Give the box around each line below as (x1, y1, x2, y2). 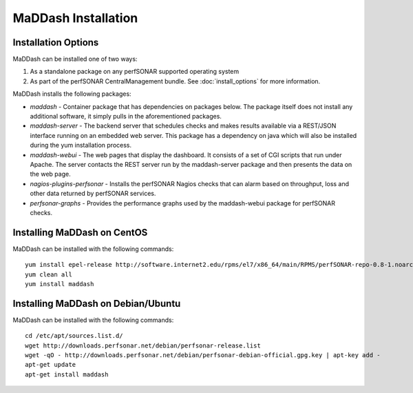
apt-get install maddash (25, 370, 109, 379)
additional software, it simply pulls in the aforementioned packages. (30, 112, 222, 121)
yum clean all (25, 270, 72, 279)
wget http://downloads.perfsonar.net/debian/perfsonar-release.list (25, 341, 261, 350)
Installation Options (12, 37, 99, 48)
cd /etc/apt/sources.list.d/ (25, 332, 123, 340)
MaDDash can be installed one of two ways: (12, 55, 138, 63)
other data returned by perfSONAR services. (30, 190, 156, 198)
